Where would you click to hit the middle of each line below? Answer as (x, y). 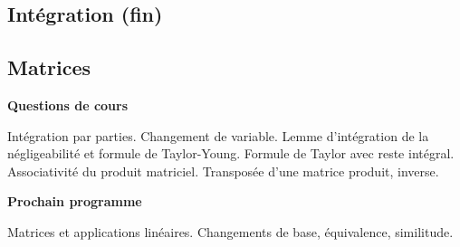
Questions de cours (68, 104)
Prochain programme (75, 201)
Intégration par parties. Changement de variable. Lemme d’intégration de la (218, 135)
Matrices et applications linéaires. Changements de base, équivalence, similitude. (230, 231)
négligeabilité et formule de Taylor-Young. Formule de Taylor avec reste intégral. (231, 153)
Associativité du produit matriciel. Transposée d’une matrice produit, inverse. (223, 171)
